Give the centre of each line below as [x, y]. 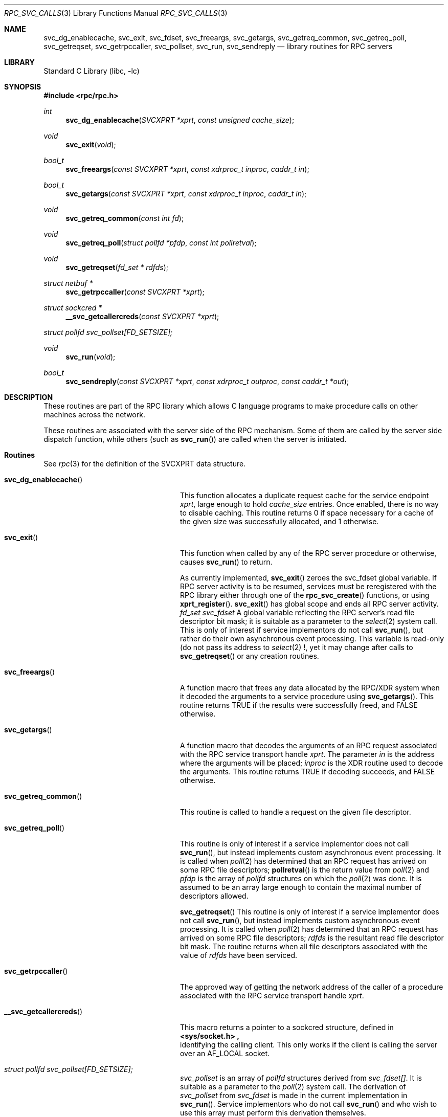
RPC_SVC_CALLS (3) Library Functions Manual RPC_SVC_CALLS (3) [116, 13]
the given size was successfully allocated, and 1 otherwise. [279, 521]
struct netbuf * [68, 283]
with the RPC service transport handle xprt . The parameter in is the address [307, 754]
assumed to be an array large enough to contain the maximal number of [301, 887]
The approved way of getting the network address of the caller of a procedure [312, 987]
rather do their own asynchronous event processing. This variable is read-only [312, 639]
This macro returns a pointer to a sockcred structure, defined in [287, 1027]
